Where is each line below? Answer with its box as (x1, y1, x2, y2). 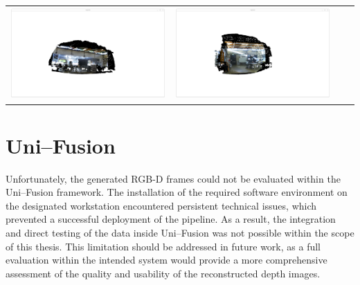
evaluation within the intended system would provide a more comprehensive (6, 252, 327, 267)
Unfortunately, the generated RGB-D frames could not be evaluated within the (6, 171, 341, 185)
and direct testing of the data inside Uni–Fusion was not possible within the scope (6, 226, 354, 240)
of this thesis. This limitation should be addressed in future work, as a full (6, 239, 321, 253)
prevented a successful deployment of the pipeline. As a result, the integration (6, 212, 336, 226)
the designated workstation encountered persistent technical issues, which (6, 198, 317, 212)
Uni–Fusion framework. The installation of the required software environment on (6, 185, 348, 199)
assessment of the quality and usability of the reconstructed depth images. (6, 266, 321, 280)
